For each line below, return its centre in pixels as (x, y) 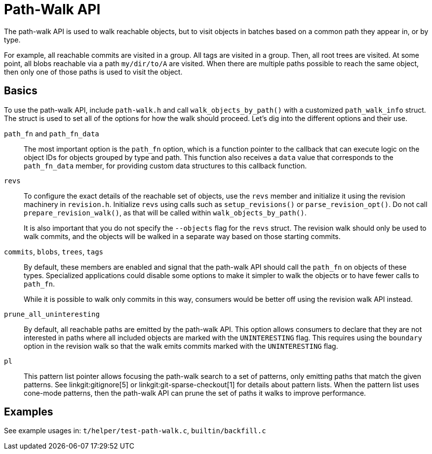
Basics (21, 91)
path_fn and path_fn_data (52, 133)
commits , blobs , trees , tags (54, 251)
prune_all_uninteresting (52, 314)
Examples (29, 412)
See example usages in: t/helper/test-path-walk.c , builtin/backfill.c (135, 431)
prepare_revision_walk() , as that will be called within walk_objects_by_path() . (165, 212)
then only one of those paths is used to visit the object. (93, 72)
